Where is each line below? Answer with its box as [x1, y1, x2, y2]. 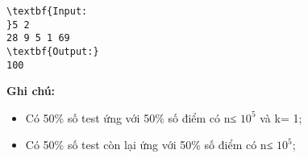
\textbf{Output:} [6, 45, 99, 57]
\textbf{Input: [6, 6, 88, 17]
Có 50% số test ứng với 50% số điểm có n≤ [25, 109, 237, 126]
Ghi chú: [6, 82, 56, 99]
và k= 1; [260, 109, 302, 126]
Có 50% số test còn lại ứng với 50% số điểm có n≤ [25, 136, 273, 153]
